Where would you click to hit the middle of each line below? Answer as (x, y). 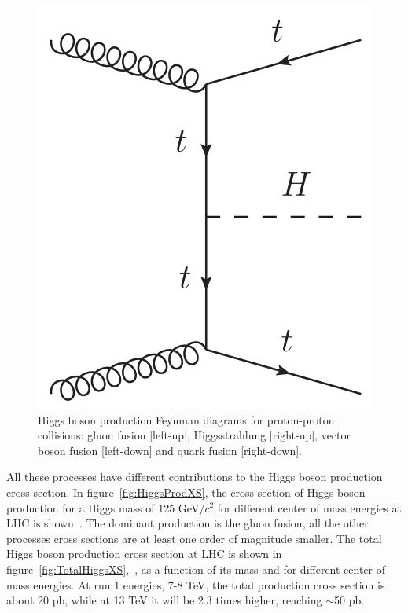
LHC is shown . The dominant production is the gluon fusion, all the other (187, 523)
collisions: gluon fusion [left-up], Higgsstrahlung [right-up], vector (195, 435)
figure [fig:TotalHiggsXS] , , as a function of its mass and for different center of (196, 569)
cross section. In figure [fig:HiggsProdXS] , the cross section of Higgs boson (186, 492)
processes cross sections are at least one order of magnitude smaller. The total (194, 538)
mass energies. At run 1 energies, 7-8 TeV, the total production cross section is (196, 584)
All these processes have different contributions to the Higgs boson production (195, 477)
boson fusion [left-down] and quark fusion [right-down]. (170, 450)
